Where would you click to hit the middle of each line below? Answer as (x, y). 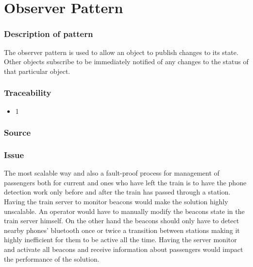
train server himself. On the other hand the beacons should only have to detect (122, 221)
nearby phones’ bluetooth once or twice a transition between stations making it (122, 230)
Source (17, 133)
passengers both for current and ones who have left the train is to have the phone (125, 182)
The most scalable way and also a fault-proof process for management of (112, 173)
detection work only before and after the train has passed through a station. (117, 192)
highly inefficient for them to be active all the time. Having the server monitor (120, 240)
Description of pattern (49, 34)
